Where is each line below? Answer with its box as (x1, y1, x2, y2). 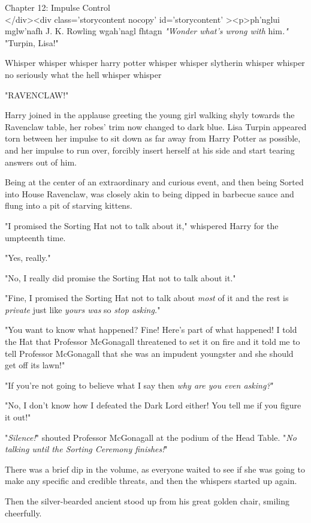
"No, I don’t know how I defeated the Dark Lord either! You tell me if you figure (5, 399, 301, 411)
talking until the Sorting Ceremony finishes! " (5, 443, 168, 455)
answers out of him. (5, 155, 77, 168)
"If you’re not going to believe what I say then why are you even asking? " (5, 378, 274, 391)
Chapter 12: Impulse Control (5, 1, 110, 13)
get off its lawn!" (5, 359, 65, 371)
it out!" (5, 411, 31, 423)
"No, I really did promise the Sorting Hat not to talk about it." (5, 271, 236, 284)
